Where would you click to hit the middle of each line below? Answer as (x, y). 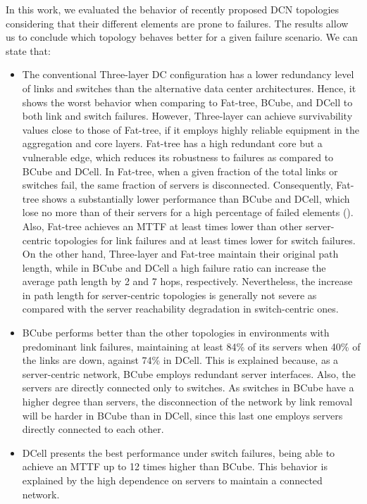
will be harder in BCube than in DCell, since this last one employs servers (182, 415)
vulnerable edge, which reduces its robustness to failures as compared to (178, 157)
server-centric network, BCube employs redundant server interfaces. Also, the (189, 373)
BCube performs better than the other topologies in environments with (176, 333)
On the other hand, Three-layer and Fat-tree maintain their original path (180, 254)
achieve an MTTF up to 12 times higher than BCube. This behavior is (175, 466)
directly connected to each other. (93, 429)
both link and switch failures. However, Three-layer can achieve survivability (187, 116)
